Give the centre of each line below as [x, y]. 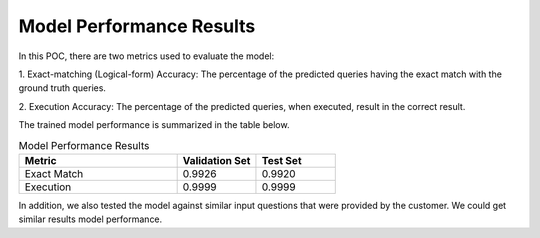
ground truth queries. [62, 88]
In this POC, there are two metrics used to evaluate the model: [146, 56]
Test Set [281, 160]
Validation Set [216, 160]
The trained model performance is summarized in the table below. [154, 125]
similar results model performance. [90, 219]
